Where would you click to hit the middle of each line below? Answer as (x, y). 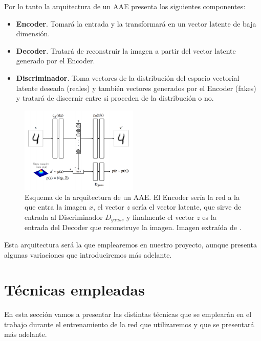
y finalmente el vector (160, 217)
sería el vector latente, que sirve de (187, 207)
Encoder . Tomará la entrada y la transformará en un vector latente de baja (136, 23)
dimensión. (33, 33)
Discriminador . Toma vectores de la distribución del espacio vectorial (128, 77)
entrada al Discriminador (64, 217)
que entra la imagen (56, 207)
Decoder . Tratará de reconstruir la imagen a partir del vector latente (126, 50)
